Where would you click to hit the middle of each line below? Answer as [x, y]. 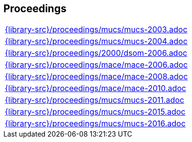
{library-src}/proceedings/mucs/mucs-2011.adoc [95, 100]
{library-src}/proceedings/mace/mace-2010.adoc [96, 88]
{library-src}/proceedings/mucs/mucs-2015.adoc [95, 112]
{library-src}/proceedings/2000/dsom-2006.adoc [96, 53]
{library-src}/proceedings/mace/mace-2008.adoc [96, 77]
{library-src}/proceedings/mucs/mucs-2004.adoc [96, 41]
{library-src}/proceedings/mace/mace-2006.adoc [96, 65]
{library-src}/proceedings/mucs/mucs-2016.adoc [95, 124]
